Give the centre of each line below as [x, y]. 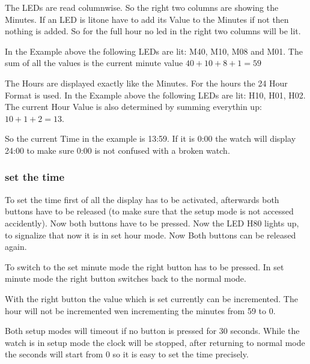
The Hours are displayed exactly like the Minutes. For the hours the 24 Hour [146, 83]
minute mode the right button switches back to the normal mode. [126, 278]
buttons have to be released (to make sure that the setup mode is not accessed [149, 211]
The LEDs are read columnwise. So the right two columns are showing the [142, 7]
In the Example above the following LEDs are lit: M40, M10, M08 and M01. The [154, 51]
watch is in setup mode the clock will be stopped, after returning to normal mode [155, 342]
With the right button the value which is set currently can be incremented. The [151, 298]
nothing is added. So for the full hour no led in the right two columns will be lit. [153, 31]
